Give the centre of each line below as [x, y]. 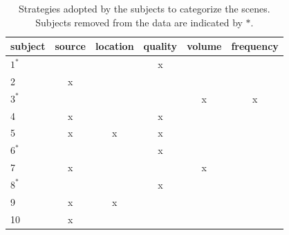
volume [204, 46]
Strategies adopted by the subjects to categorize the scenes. [144, 8]
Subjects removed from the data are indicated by [139, 22]
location [114, 46]
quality [160, 46]
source [70, 46]
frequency [255, 46]
